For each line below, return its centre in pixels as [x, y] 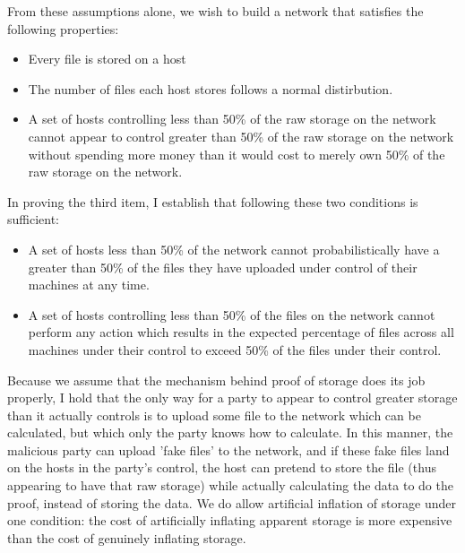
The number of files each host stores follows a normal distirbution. [211, 88]
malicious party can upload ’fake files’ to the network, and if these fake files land [228, 449]
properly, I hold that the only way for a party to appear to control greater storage [232, 397]
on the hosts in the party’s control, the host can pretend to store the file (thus [222, 467]
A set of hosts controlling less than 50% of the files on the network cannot [232, 314]
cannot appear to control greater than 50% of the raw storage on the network [241, 136]
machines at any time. [89, 285]
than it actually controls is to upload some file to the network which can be [214, 415]
